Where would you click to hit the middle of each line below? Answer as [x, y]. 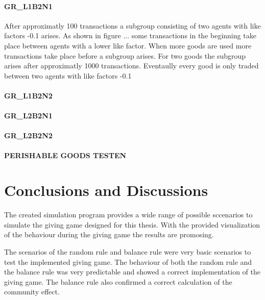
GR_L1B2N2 [28, 95]
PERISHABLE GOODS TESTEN [65, 155]
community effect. [32, 292]
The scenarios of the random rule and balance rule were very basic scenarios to [128, 252]
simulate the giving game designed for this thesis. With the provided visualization [132, 224]
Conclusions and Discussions [106, 190]
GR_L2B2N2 [28, 135]
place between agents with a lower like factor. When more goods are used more [128, 45]
